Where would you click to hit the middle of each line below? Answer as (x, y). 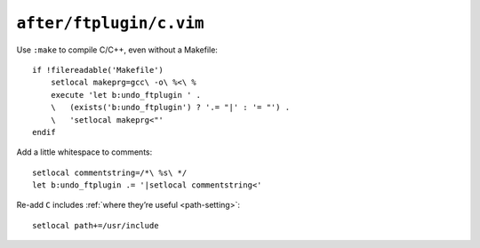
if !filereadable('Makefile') (98, 70)
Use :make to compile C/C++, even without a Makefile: (117, 50)
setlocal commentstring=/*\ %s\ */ (110, 172)
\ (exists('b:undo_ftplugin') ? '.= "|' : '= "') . (170, 108)
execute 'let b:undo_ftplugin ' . (126, 95)
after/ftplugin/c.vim (110, 23)
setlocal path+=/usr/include (96, 225)
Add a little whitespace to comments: (84, 152)
